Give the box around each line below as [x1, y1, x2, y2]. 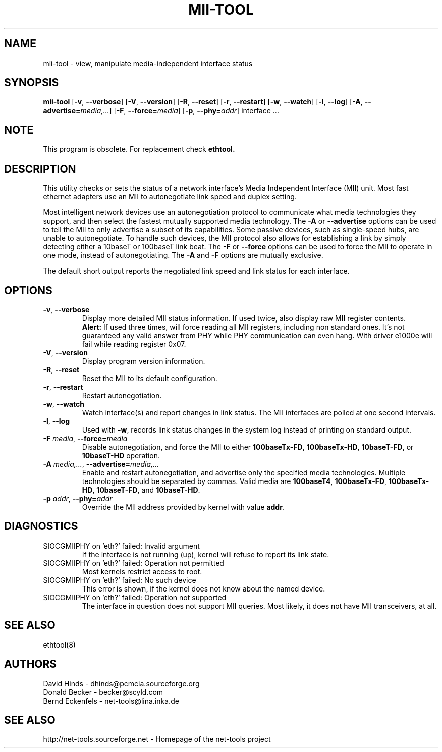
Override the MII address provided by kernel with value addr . [82, 502, 285, 511]
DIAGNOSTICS [4, 520, 78, 533]
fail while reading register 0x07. [82, 339, 186, 348]
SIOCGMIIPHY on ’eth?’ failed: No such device [43, 575, 196, 584]
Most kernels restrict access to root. [82, 567, 202, 576]
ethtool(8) [43, 640, 76, 649]
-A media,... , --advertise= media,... [43, 459, 159, 468]
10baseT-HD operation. [82, 451, 160, 460]
